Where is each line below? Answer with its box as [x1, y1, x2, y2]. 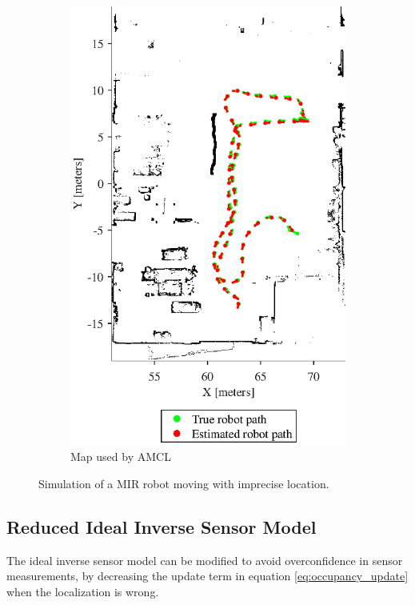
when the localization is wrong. [6, 583, 159, 599]
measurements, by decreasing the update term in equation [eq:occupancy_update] [6, 567, 409, 584]
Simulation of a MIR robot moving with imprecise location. [38, 475, 329, 491]
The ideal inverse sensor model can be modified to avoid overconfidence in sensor [6, 551, 403, 568]
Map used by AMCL [70, 448, 171, 465]
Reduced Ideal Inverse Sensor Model [6, 514, 317, 539]
